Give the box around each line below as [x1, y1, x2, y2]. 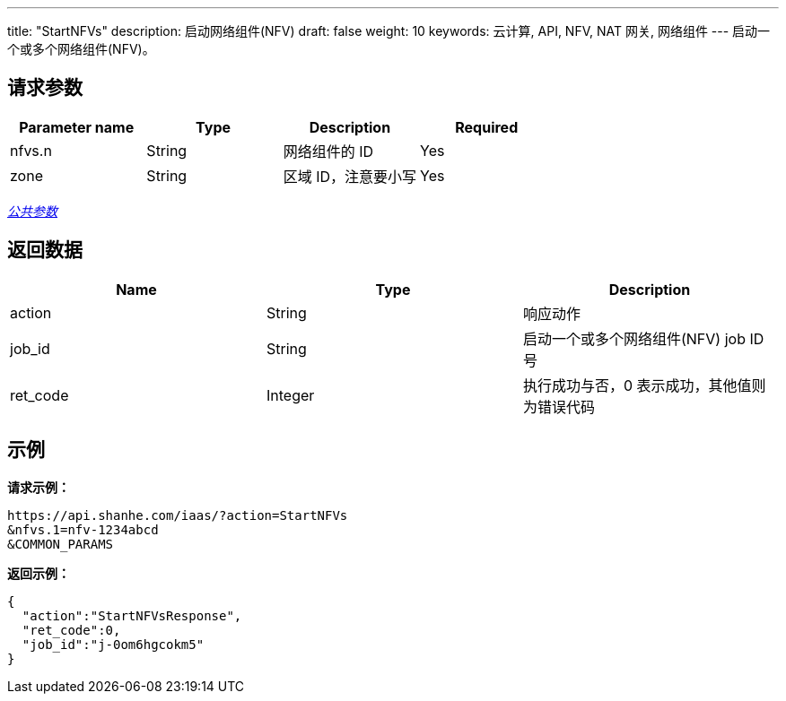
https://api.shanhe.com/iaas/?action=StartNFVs [7, 507, 348, 523]
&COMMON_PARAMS [7, 536, 114, 551]
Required [455, 117, 519, 136]
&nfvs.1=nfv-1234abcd [7, 522, 159, 537]
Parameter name [19, 117, 135, 136]
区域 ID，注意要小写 [283, 167, 417, 186]
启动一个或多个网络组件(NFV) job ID [522, 329, 764, 348]
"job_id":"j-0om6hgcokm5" [22, 636, 205, 652]
